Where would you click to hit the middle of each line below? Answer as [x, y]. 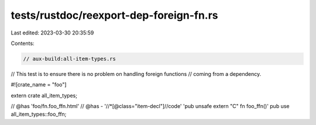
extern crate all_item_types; [44, 95]
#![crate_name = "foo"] [39, 85]
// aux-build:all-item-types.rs [70, 59]
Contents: [23, 43]
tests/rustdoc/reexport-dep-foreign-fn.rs [115, 15]
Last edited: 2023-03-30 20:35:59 [52, 33]
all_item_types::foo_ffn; [39, 114]
